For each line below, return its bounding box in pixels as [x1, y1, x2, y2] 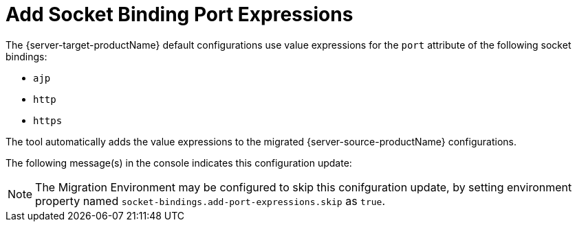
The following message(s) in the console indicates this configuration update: [6, 156, 352, 169]
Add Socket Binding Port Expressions [6, 3, 353, 26]
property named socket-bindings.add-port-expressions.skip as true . [35, 193, 385, 208]
